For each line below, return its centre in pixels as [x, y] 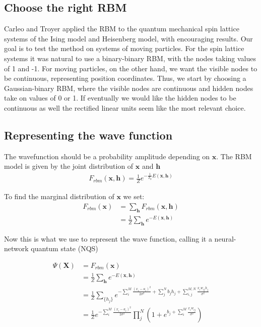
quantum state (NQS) [64, 248]
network [16, 248]
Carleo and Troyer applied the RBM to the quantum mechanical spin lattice [122, 29]
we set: [134, 196]
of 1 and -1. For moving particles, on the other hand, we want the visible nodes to [131, 68]
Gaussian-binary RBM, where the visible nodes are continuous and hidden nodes [129, 88]
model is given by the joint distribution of [69, 166]
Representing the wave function [88, 135]
